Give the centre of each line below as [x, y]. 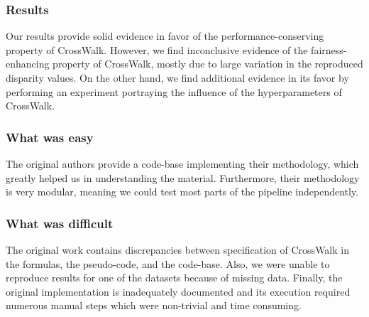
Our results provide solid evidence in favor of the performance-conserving [165, 36]
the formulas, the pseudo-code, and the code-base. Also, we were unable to [168, 263]
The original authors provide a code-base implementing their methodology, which [182, 163]
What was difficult [60, 223]
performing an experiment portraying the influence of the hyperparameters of [174, 91]
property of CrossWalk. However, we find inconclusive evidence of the [157, 49]
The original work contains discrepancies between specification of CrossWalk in [177, 249]
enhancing [28, 64]
